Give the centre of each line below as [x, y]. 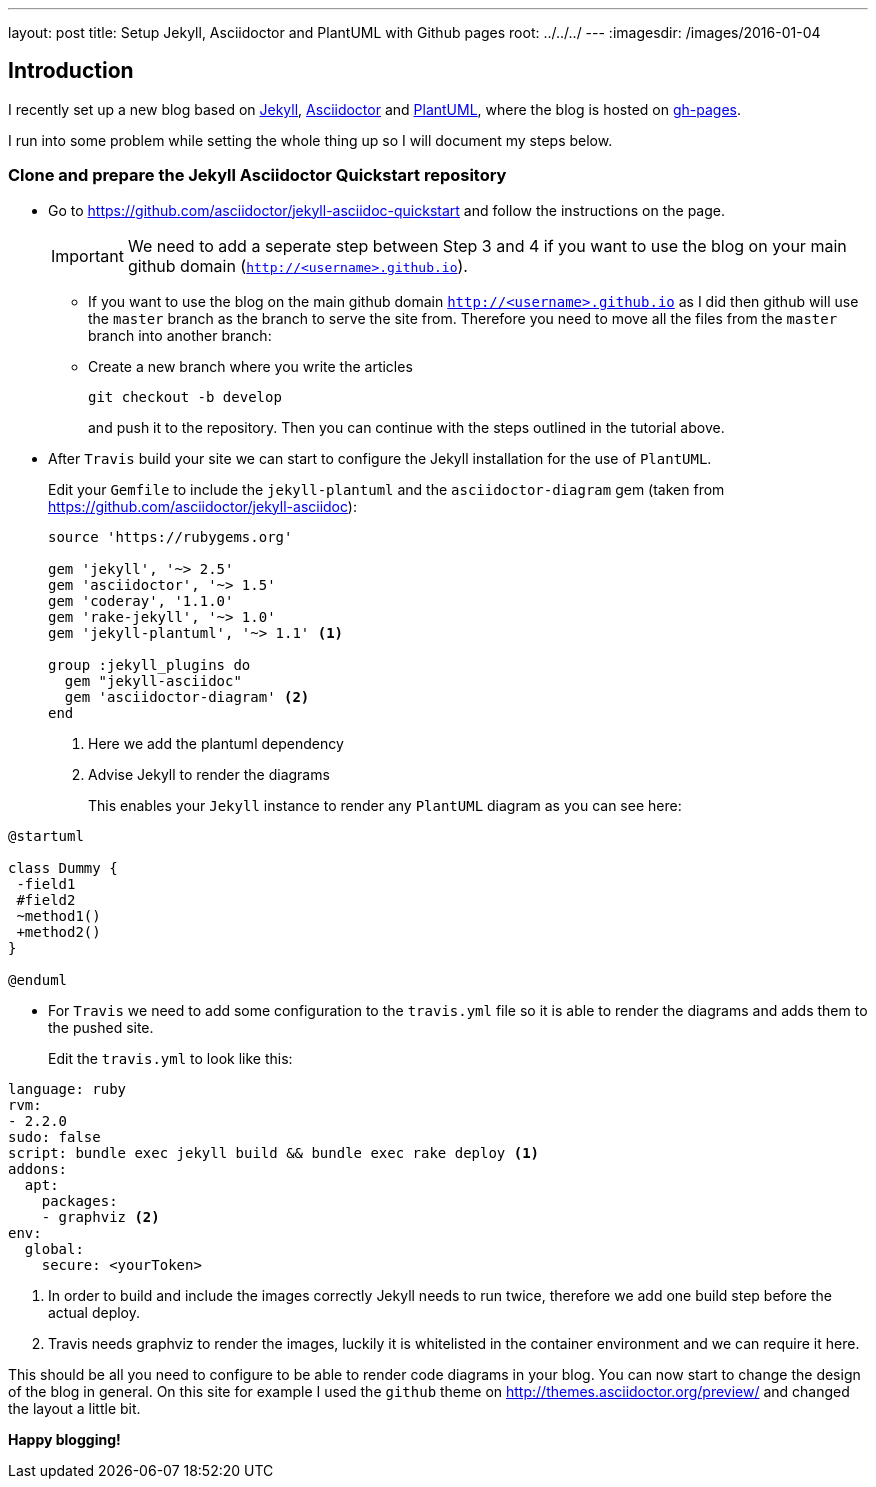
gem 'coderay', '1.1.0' [141, 600]
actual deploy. [94, 1312]
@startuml [46, 835]
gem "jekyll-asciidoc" [153, 680]
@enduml [38, 979]
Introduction [71, 71]
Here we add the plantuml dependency [216, 743]
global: [54, 1248]
